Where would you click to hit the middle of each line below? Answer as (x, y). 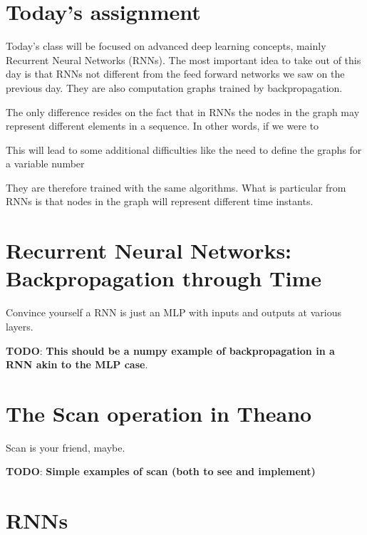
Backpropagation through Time (164, 278)
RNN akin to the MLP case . (77, 364)
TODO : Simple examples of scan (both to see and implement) (161, 471)
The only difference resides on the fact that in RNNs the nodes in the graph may (183, 111)
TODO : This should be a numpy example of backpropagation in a (170, 350)
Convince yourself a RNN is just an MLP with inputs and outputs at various (174, 312)
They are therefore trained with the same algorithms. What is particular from (176, 187)
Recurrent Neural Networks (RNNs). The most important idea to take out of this (183, 59)
